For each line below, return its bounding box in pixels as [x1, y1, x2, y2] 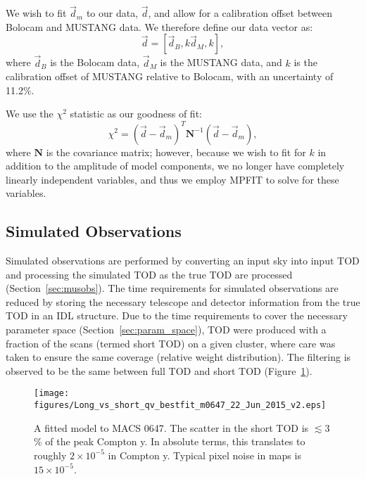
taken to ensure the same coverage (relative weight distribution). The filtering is [6, 350, 351, 364]
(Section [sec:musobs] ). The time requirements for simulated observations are [6, 281, 339, 295]
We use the [6, 106, 53, 121]
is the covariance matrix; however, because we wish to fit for [46, 144, 306, 159]
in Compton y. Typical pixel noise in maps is [108, 447, 301, 462]
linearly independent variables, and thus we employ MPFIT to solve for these [6, 172, 339, 186]
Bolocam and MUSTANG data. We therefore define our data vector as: [6, 19, 313, 34]
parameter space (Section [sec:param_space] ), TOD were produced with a [6, 322, 327, 337]
